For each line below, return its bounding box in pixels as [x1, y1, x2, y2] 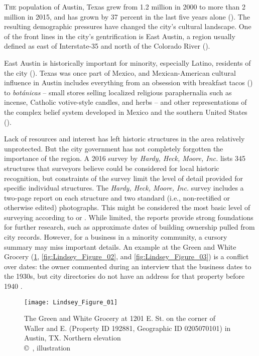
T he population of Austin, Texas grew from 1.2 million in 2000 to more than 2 [4, 2, 245, 12]
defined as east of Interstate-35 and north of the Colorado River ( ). [4, 41, 210, 51]
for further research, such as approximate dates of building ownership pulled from [4, 222, 255, 232]
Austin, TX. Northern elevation [24, 332, 121, 343]
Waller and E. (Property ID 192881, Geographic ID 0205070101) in [24, 322, 231, 333]
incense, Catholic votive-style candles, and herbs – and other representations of [4, 97, 247, 107]
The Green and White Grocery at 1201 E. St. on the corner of [24, 313, 215, 323]
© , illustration [24, 342, 71, 353]
